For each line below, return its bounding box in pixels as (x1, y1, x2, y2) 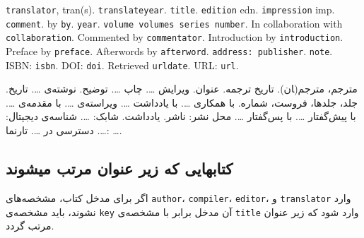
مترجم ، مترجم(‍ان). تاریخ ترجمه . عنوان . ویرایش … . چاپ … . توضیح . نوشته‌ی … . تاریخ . (6, 81, 358, 96)
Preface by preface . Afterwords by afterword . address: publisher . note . (6, 43, 333, 58)
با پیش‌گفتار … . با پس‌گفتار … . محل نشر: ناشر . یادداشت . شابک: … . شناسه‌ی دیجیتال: (6, 109, 356, 124)
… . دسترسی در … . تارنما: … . (6, 123, 122, 138)
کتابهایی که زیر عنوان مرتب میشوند (6, 157, 233, 179)
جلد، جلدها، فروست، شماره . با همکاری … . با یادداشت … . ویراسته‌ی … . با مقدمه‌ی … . (6, 95, 358, 109)
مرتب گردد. (6, 218, 54, 233)
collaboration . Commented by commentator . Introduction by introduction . (6, 30, 344, 44)
